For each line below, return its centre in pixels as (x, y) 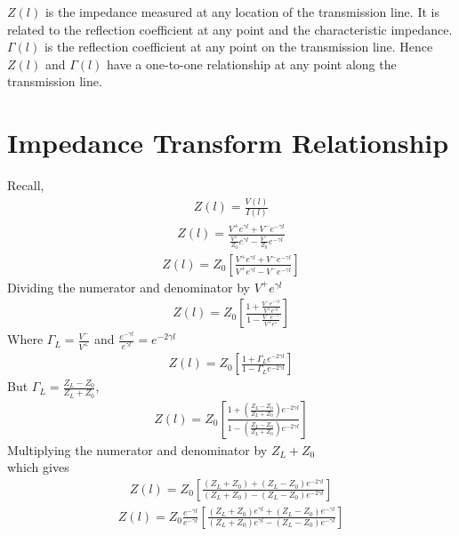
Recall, (26, 185)
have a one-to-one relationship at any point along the (252, 64)
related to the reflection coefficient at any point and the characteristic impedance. (230, 29)
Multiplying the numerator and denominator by (137, 449)
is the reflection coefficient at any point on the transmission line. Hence (238, 47)
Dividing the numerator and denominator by (129, 287)
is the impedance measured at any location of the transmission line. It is (242, 12)
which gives (38, 467)
